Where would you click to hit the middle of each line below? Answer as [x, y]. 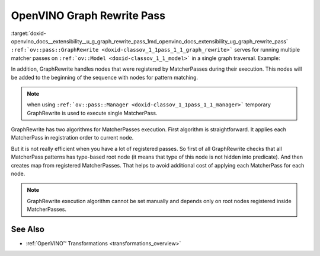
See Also [28, 229]
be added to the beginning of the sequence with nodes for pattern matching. [105, 77]
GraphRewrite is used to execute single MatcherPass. [92, 113]
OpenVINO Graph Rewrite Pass [88, 15]
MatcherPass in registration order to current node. [72, 138]
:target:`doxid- [29, 33]
